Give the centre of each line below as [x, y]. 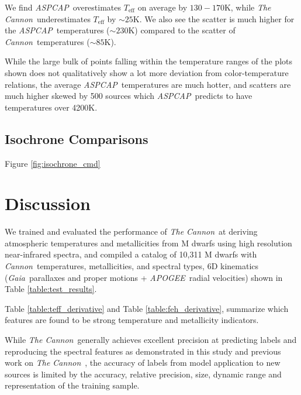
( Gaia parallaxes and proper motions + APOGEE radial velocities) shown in [144, 277]
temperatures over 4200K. [51, 107]
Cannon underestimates [48, 18]
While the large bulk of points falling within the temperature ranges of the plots [148, 61]
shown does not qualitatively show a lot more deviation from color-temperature [147, 72]
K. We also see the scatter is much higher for [214, 18]
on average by [162, 7]
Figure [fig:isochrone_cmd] [53, 163]
